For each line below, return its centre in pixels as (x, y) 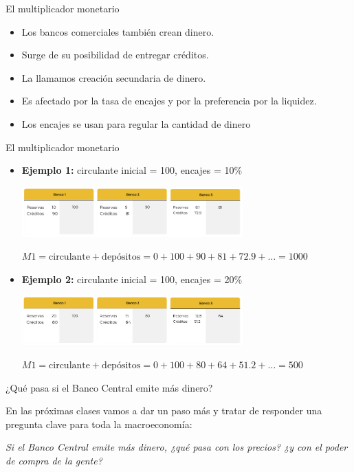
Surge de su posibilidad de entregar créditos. (115, 55)
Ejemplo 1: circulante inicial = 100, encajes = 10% (132, 170)
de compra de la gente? (54, 460)
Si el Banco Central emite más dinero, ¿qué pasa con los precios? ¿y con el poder (177, 447)
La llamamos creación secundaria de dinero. (114, 77)
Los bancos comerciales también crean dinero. (118, 31)
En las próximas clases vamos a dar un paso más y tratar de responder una (164, 411)
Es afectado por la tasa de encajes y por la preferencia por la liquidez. (169, 101)
